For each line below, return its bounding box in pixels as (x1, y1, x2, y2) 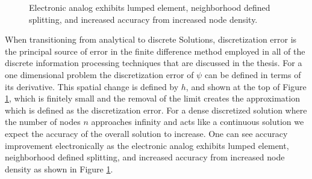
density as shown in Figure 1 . (5, 162, 113, 175)
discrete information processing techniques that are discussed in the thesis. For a (5, 56, 302, 69)
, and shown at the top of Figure (186, 80, 307, 93)
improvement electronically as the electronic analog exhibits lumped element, (5, 139, 289, 151)
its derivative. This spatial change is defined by (5, 80, 179, 93)
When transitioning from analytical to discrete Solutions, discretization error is (5, 33, 297, 46)
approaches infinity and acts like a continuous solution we (91, 115, 304, 128)
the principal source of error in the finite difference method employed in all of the (5, 44, 305, 57)
